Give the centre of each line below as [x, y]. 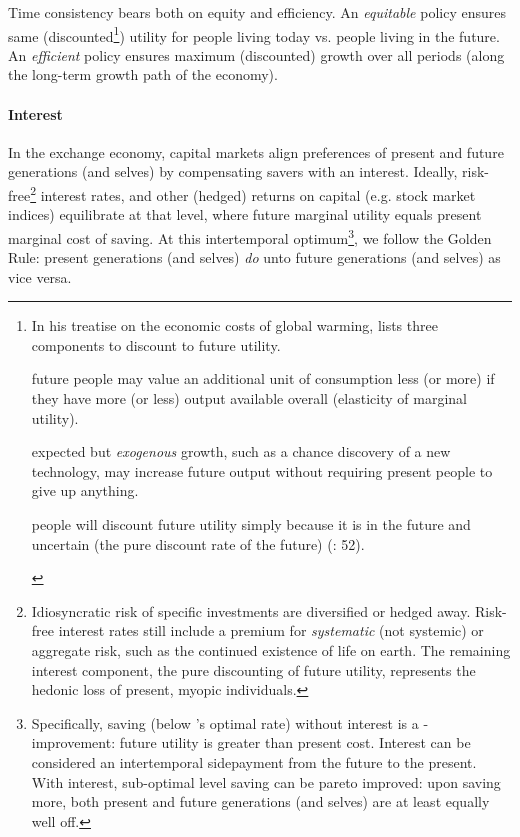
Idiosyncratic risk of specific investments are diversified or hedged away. [251, 610]
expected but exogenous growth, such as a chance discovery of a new [241, 451]
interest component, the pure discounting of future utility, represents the [253, 669]
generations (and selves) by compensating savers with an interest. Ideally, [233, 171]
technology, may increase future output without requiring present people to [262, 470]
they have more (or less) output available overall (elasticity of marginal [249, 398]
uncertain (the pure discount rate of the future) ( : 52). [198, 543]
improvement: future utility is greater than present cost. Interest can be [251, 742]
